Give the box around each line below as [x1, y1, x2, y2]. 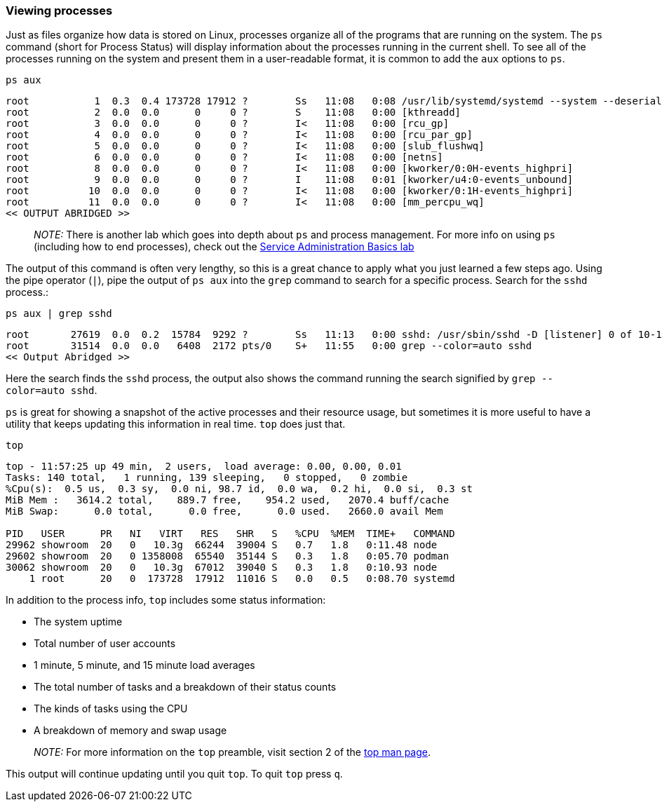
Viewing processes [6, 4, 113, 18]
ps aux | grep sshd [6, 308, 112, 320]
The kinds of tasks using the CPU [34, 703, 188, 715]
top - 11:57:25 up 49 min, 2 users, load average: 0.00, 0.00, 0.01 [6, 461, 402, 473]
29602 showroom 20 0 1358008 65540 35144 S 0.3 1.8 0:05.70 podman [6, 550, 450, 562]
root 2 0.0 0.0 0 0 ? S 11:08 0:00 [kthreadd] [6, 107, 461, 118]
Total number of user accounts [34, 637, 176, 650]
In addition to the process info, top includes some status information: [6, 594, 326, 606]
